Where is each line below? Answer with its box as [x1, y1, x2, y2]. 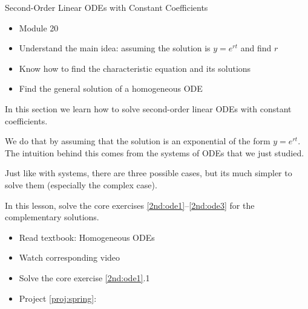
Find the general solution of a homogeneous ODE [19, 82, 203, 95]
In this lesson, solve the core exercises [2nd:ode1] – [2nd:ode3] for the [5, 199, 255, 211]
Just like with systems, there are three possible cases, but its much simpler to [5, 167, 292, 179]
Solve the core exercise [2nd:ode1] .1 [19, 271, 150, 284]
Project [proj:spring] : [19, 291, 97, 304]
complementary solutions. [5, 211, 99, 223]
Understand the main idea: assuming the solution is [19, 42, 211, 54]
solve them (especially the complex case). [5, 178, 157, 191]
